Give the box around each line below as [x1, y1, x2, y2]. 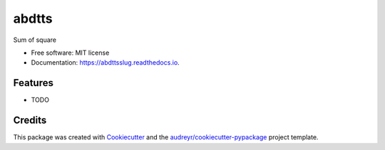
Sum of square [13, 36, 57, 44]
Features [13, 77, 53, 89]
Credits [13, 114, 47, 127]
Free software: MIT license [31, 48, 110, 57]
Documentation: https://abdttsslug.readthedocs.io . [31, 58, 180, 67]
